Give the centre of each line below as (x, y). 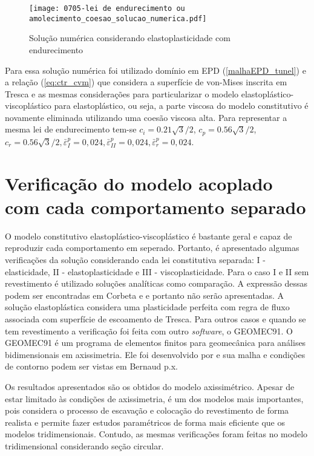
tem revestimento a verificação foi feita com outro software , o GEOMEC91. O (149, 331)
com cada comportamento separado (155, 207)
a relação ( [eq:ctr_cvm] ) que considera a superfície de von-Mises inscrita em (146, 82)
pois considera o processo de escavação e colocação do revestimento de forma (147, 410)
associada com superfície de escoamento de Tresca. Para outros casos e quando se (155, 318)
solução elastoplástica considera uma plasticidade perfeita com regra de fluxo (147, 307)
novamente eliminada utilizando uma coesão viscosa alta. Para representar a (146, 117)
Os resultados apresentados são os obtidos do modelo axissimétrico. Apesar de (150, 386)
